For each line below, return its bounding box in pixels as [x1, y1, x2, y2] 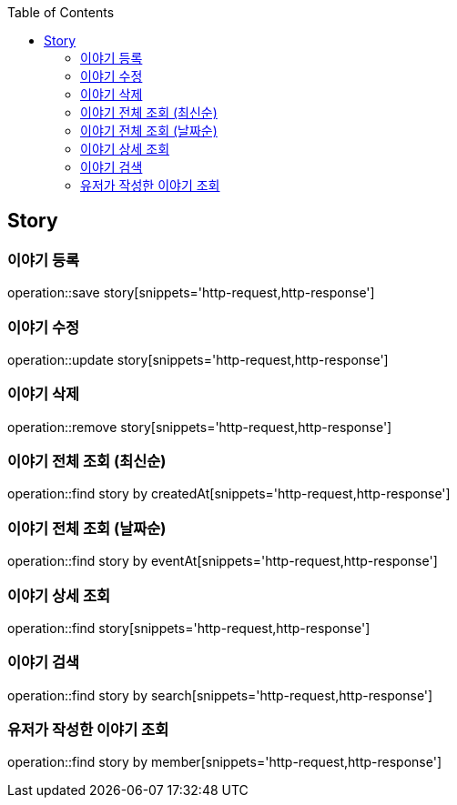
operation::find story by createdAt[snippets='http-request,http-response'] [7, 486, 451, 502]
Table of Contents [7, 5, 115, 20]
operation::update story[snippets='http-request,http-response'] [7, 351, 389, 367]
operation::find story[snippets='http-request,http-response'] [7, 619, 371, 636]
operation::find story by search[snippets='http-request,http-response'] [7, 687, 433, 703]
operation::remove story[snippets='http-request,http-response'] [7, 418, 392, 435]
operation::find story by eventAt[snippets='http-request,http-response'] [7, 553, 438, 569]
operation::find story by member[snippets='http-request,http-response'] [7, 754, 442, 770]
